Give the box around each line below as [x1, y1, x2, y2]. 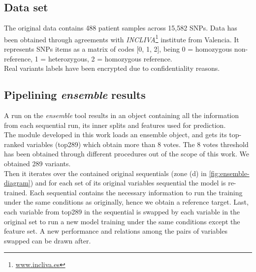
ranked [4, 139, 25, 149]
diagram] [4, 178, 31, 188]
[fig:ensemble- [209, 168, 250, 178]
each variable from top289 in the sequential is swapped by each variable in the [4, 206, 240, 216]
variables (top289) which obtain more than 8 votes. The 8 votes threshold [26, 139, 249, 149]
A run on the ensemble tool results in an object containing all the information [4, 110, 239, 121]
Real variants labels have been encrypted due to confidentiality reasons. [4, 63, 220, 73]
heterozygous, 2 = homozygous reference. [48, 53, 172, 63]
